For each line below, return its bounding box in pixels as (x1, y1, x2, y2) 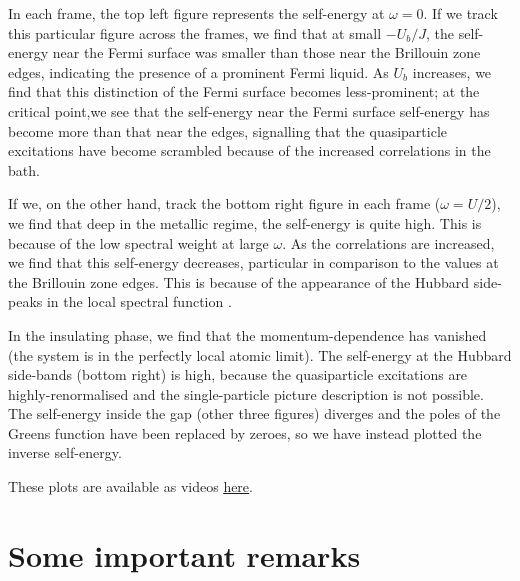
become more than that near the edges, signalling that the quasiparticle (8, 120, 448, 141)
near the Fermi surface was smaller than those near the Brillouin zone (52, 42, 481, 63)
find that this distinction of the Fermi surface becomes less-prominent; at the (8, 81, 480, 102)
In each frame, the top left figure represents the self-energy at (8, 3, 385, 23)
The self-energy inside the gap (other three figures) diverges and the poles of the (8, 403, 501, 424)
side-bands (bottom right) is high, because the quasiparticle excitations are (8, 364, 468, 385)
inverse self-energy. (8, 442, 122, 463)
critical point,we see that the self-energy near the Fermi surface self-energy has (8, 100, 490, 121)
